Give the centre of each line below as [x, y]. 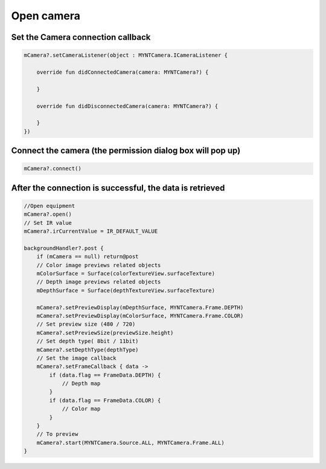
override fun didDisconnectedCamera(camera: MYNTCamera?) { [127, 106]
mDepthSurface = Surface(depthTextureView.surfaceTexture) [126, 290]
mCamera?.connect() [53, 169]
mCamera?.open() [48, 214]
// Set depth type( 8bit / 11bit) [88, 341]
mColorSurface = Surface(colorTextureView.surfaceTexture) [126, 273]
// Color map [81, 409]
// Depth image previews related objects [99, 282]
